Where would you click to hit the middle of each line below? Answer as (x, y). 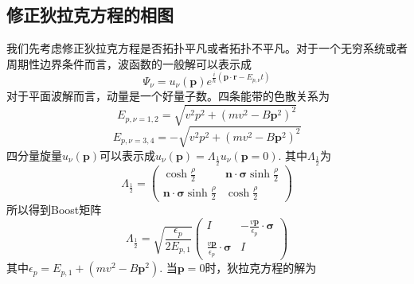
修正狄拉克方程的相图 (90, 15)
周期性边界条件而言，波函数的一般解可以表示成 (129, 63)
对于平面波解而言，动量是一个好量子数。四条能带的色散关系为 (168, 95)
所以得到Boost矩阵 (54, 210)
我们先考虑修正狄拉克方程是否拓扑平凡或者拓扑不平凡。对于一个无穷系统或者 (207, 48)
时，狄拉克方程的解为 (261, 268)
